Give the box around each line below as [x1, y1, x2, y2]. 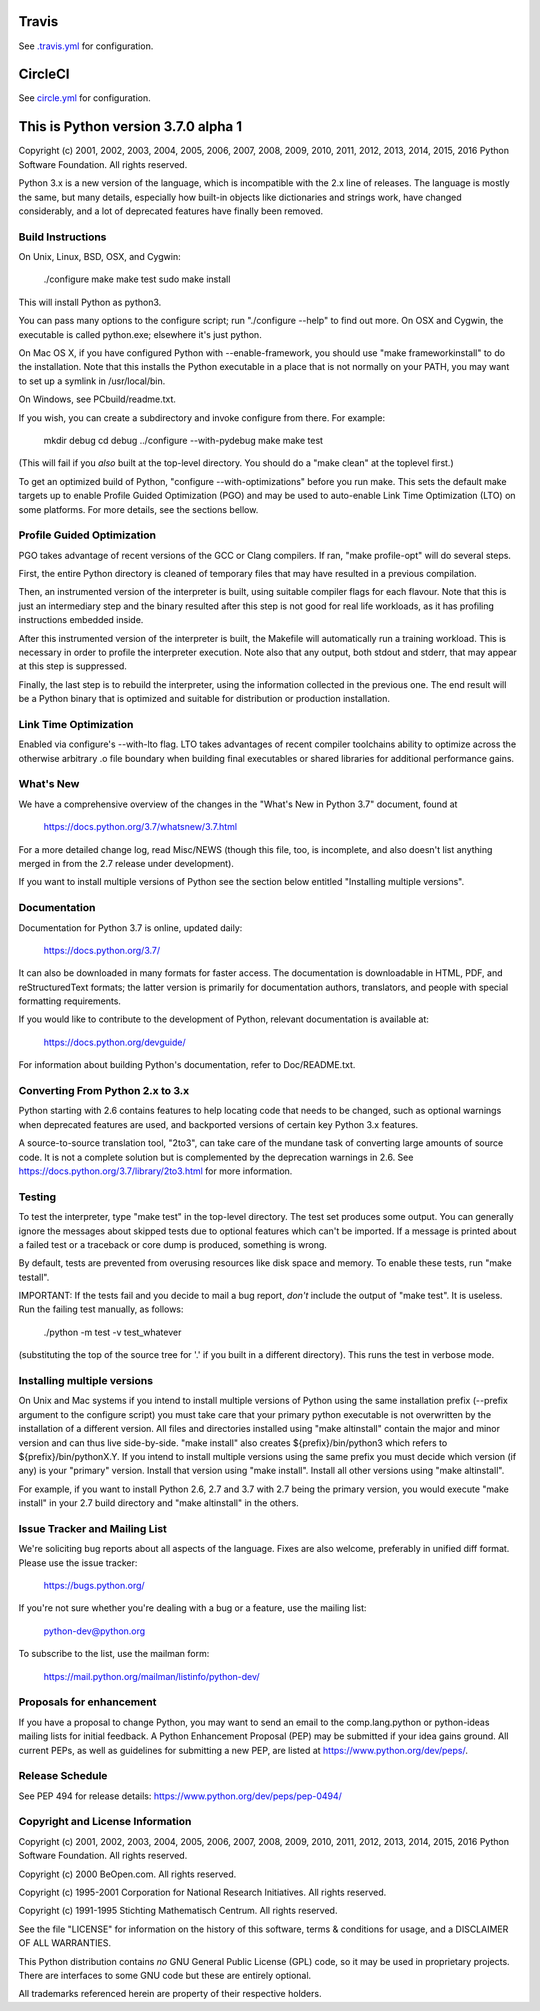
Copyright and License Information [18, 1815, 192, 1829]
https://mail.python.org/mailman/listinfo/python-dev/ [43, 1670, 260, 1682]
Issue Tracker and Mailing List [18, 1521, 167, 1535]
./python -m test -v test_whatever [43, 1326, 182, 1338]
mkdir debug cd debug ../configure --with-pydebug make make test [43, 434, 324, 446]
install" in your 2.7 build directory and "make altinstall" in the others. [18, 1497, 299, 1509]
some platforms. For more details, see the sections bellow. [18, 503, 259, 515]
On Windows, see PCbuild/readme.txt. [18, 393, 177, 405]
